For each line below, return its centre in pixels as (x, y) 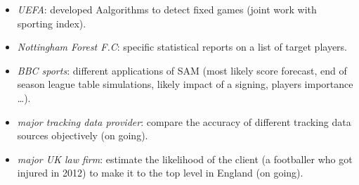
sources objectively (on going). (83, 135)
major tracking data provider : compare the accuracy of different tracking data (184, 121)
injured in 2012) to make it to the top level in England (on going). (160, 173)
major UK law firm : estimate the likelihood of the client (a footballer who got (185, 159)
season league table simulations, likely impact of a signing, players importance (185, 84)
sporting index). (52, 23)
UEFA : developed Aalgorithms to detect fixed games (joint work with (167, 9)
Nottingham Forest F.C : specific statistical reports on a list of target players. (182, 47)
